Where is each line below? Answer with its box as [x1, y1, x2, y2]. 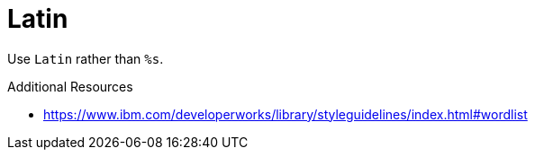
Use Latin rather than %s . [7, 50, 164, 66]
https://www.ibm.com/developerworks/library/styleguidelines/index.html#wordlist [43, 106, 528, 122]
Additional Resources [7, 78, 133, 94]
